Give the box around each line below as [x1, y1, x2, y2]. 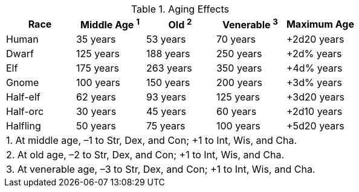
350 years [216, 62, 262, 75]
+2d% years [286, 48, 342, 60]
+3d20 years [286, 91, 344, 104]
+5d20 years [286, 120, 344, 132]
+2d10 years [286, 105, 343, 118]
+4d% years [286, 62, 343, 75]
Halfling [6, 120, 41, 132]
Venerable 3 [222, 17, 278, 31]
